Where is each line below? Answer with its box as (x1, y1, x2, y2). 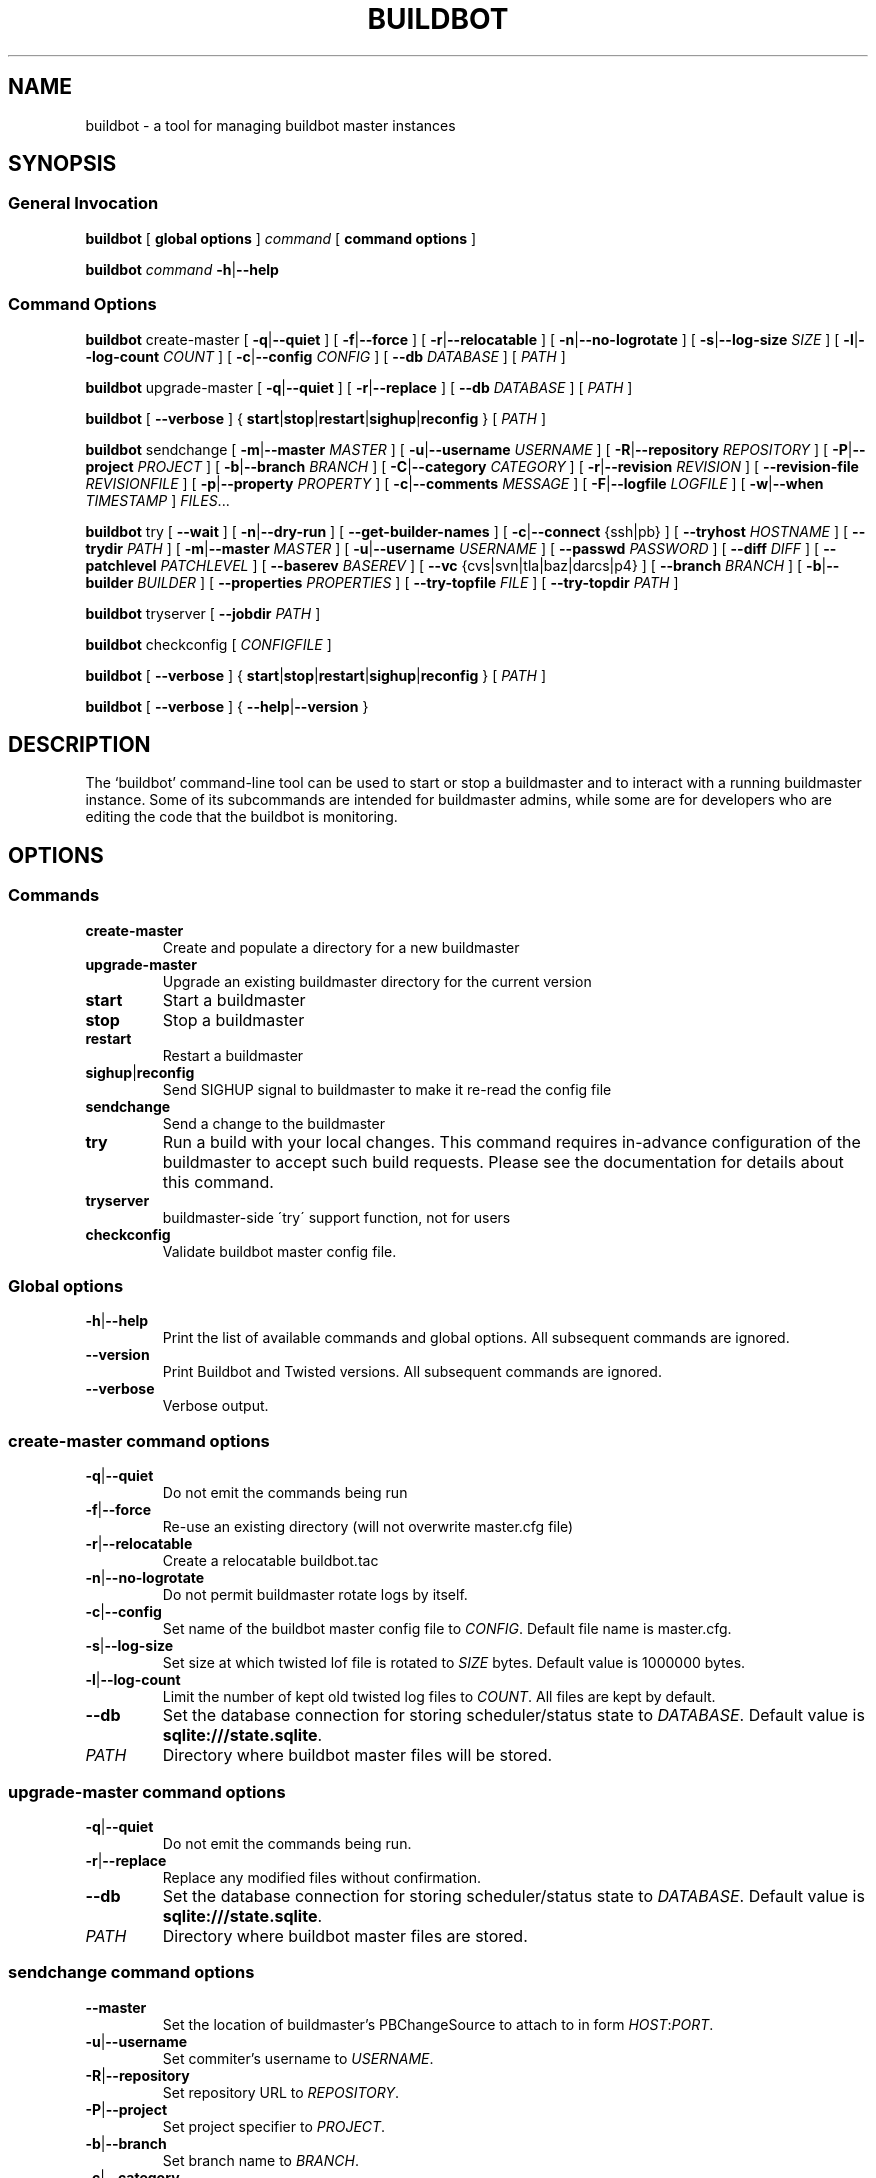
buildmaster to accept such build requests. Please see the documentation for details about (162, 1151, 844, 1172)
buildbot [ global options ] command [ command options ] (85, 229, 477, 247)
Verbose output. (162, 1397, 269, 1415)
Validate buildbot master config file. (162, 1242, 397, 1260)
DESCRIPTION (8, 731, 151, 757)
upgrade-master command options (8, 1781, 286, 1802)
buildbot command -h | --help (85, 260, 279, 278)
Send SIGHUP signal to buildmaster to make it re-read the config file (162, 1080, 612, 1098)
